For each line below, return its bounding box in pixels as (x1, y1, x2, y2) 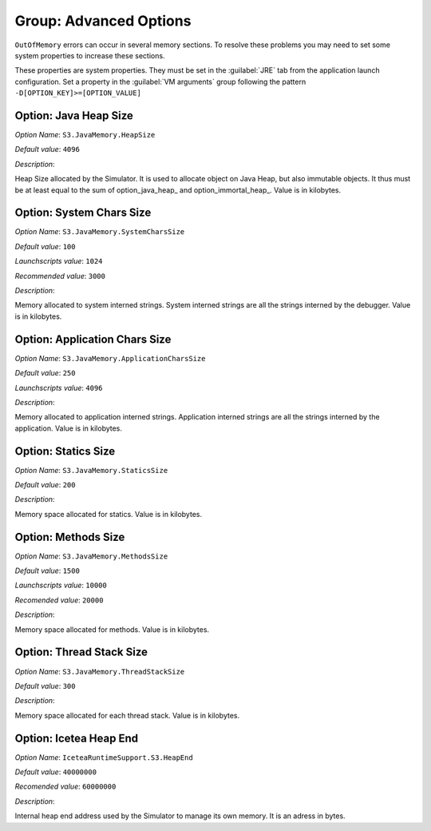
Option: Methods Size (14, 530, 125, 543)
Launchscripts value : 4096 (14, 383, 103, 392)
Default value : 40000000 (14, 767, 97, 777)
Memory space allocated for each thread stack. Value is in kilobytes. (14, 710, 239, 720)
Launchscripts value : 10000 (14, 580, 107, 590)
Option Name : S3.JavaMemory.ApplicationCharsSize (14, 353, 206, 363)
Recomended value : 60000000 (14, 781, 117, 791)
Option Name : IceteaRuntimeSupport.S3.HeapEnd (14, 752, 193, 762)
